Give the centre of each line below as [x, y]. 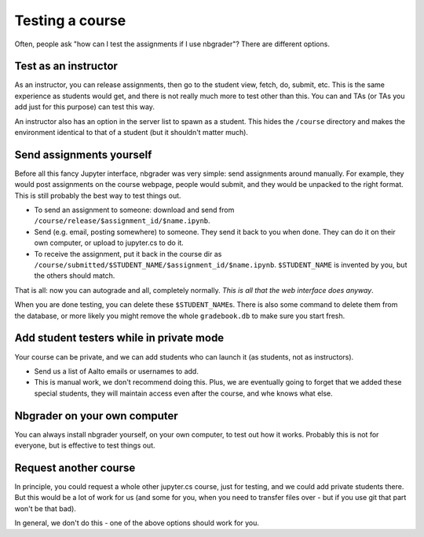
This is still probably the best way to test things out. [98, 195]
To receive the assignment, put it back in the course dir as [128, 254]
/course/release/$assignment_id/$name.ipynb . [122, 221]
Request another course [75, 468]
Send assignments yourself [83, 154]
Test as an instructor [66, 66]
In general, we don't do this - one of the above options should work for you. [137, 523]
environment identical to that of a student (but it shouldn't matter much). [132, 133]
